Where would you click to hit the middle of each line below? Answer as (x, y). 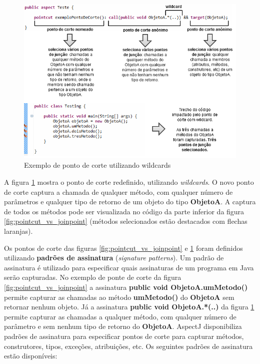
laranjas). (18, 231)
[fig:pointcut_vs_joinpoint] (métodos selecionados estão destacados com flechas (126, 221)
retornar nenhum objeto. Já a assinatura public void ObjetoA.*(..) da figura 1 (129, 307)
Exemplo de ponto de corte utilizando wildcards (97, 165)
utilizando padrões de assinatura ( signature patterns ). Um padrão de (114, 258)
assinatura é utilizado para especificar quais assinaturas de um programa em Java (129, 267)
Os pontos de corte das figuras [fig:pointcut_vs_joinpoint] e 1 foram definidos (123, 248)
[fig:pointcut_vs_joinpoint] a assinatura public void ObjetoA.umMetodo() (126, 287)
